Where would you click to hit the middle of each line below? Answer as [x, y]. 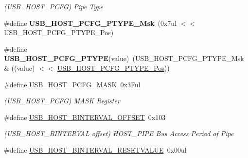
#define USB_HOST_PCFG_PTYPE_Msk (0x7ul [90, 23]
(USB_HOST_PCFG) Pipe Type [53, 6]
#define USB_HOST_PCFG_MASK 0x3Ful [72, 84]
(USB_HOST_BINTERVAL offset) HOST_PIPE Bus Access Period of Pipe [119, 133]
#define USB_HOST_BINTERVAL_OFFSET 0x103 [85, 117]
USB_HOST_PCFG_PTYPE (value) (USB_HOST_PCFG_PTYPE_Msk [124, 58]
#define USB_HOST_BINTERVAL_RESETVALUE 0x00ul [95, 149]
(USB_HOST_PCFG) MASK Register [62, 101]
